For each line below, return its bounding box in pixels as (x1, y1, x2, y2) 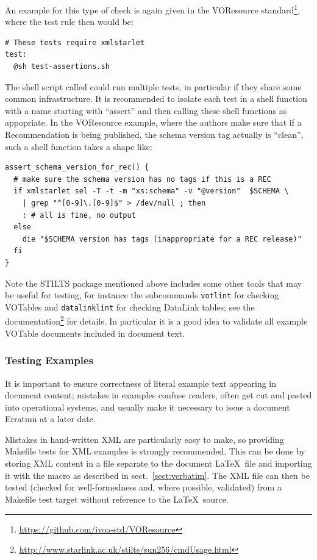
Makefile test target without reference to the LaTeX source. (5, 492, 229, 505)
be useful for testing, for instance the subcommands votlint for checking (5, 289, 279, 301)
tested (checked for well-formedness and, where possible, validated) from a (5, 481, 282, 494)
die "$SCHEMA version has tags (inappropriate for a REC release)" (22, 234, 302, 243)
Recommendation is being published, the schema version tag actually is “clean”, (5, 128, 304, 140)
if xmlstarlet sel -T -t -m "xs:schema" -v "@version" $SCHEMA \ (13, 187, 289, 196)
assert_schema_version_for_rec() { (5, 163, 149, 172)
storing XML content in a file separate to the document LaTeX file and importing (5, 457, 312, 470)
